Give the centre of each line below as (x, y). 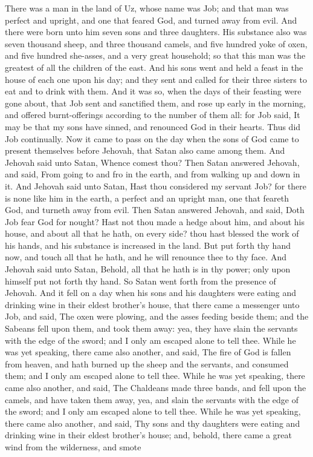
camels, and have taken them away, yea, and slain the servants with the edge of (152, 399)
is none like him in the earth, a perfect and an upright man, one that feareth (147, 198)
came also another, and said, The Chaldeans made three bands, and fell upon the (156, 387)
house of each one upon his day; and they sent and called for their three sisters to (156, 79)
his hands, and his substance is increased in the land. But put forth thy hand (148, 245)
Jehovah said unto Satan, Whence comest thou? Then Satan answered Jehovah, (152, 162)
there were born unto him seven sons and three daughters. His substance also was (156, 32)
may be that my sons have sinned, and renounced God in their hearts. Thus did (153, 126)
